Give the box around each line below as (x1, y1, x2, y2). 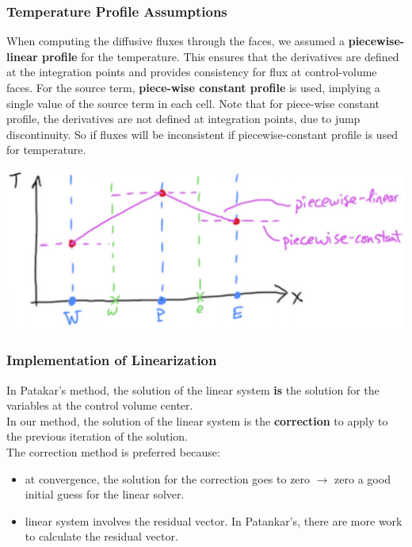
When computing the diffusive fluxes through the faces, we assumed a (6, 33, 345, 49)
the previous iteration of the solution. (6, 428, 188, 445)
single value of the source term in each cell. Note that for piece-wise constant (6, 94, 380, 111)
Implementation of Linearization (6, 350, 217, 370)
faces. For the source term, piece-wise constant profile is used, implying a (6, 79, 380, 95)
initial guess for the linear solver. (25, 486, 185, 503)
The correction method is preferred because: (6, 443, 220, 460)
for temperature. (6, 141, 86, 158)
